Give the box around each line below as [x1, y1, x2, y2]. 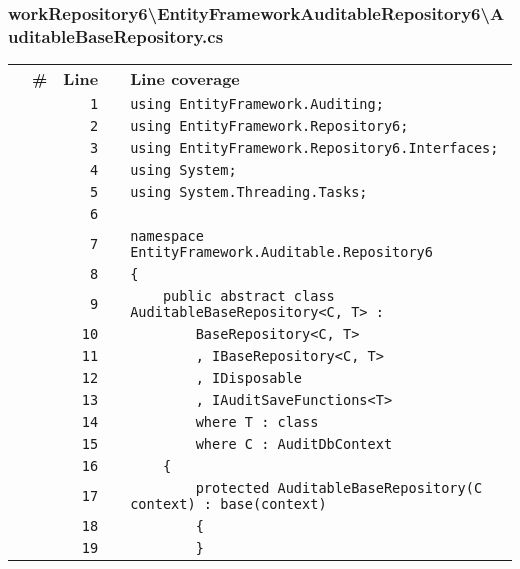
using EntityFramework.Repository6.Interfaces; [130, 140, 499, 157]
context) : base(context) [130, 496, 327, 513]
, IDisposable [195, 370, 303, 387]
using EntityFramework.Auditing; [130, 96, 384, 113]
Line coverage [130, 67, 240, 91]
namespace [130, 228, 204, 245]
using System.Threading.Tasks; [130, 184, 368, 201]
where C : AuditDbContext [195, 436, 393, 453]
